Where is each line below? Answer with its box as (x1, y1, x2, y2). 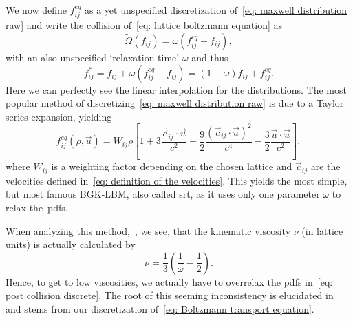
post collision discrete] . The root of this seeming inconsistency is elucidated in (6, 288, 334, 302)
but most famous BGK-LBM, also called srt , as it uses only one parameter (6, 187, 320, 201)
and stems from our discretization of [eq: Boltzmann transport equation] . (6, 301, 314, 315)
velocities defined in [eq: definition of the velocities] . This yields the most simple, (6, 173, 347, 187)
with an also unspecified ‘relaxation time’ (6, 50, 180, 65)
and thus (191, 50, 228, 65)
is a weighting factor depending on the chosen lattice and (51, 159, 292, 174)
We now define (6, 3, 67, 17)
